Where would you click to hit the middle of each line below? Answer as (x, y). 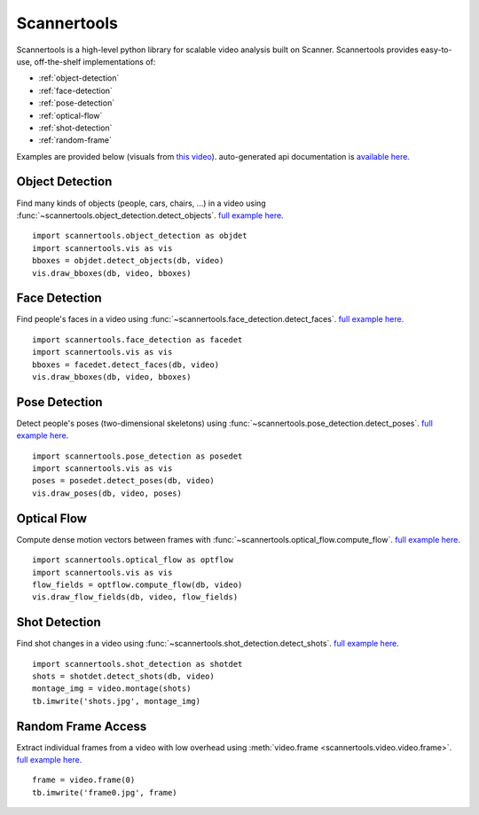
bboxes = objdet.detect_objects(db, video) (128, 261)
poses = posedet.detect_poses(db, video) (123, 481)
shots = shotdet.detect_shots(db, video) (123, 677)
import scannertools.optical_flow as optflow (133, 560)
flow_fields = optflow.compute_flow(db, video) (137, 584)
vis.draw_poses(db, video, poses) (107, 493)
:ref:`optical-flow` (71, 115)
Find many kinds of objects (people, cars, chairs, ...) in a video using (141, 203)
